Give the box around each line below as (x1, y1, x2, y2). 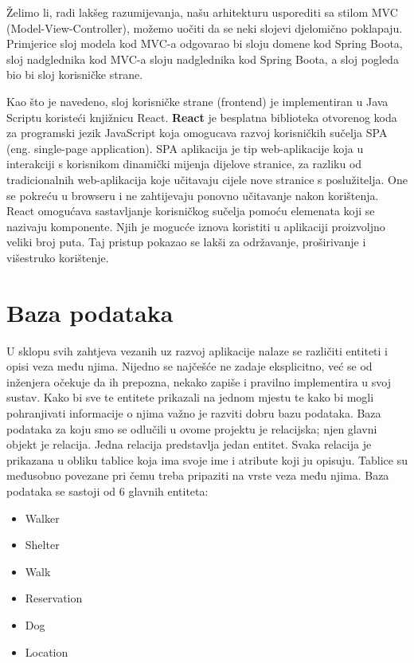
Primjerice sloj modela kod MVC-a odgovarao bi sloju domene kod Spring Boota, (6, 35, 403, 52)
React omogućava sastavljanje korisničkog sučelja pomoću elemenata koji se (6, 202, 375, 219)
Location (25, 643, 68, 660)
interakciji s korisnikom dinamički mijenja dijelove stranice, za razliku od (6, 155, 362, 172)
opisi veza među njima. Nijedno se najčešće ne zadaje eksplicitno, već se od (6, 358, 373, 375)
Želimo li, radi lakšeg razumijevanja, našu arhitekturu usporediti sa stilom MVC (6, 4, 398, 20)
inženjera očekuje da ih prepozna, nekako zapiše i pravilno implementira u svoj (6, 373, 391, 390)
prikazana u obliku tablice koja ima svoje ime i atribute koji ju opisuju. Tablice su (6, 451, 408, 468)
